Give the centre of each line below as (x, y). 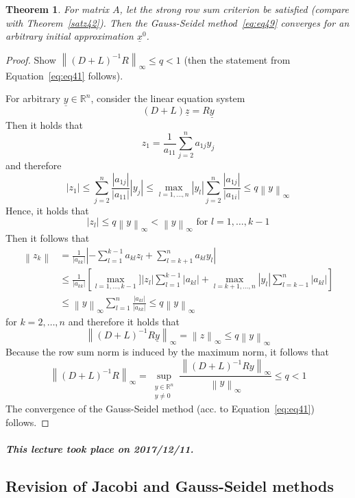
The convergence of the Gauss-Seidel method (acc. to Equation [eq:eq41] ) (160, 408)
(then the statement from (237, 59)
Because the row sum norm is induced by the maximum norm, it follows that (167, 351)
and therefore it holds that (124, 321)
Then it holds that (44, 124)
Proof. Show (31, 59)
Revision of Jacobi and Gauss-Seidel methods (170, 485)
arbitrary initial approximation (70, 36)
